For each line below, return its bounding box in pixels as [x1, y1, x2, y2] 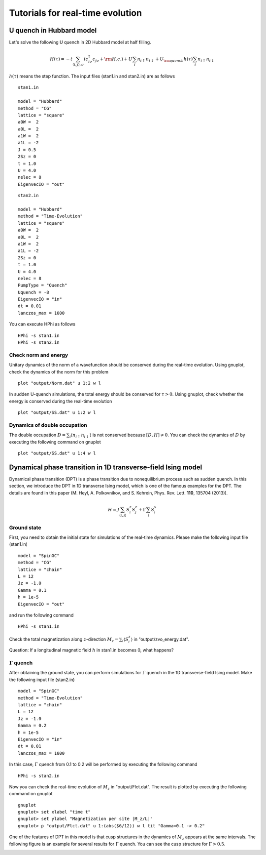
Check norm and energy [9, 351, 68, 358]
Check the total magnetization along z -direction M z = [9, 636, 119, 643]
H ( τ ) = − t [50, 56, 73, 62]
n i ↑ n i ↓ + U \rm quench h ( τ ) [137, 56, 193, 63]
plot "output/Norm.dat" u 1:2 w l [18, 380, 101, 386]
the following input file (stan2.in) [9, 677, 75, 683]
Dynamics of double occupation [9, 421, 87, 428]
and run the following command [9, 612, 74, 618]
